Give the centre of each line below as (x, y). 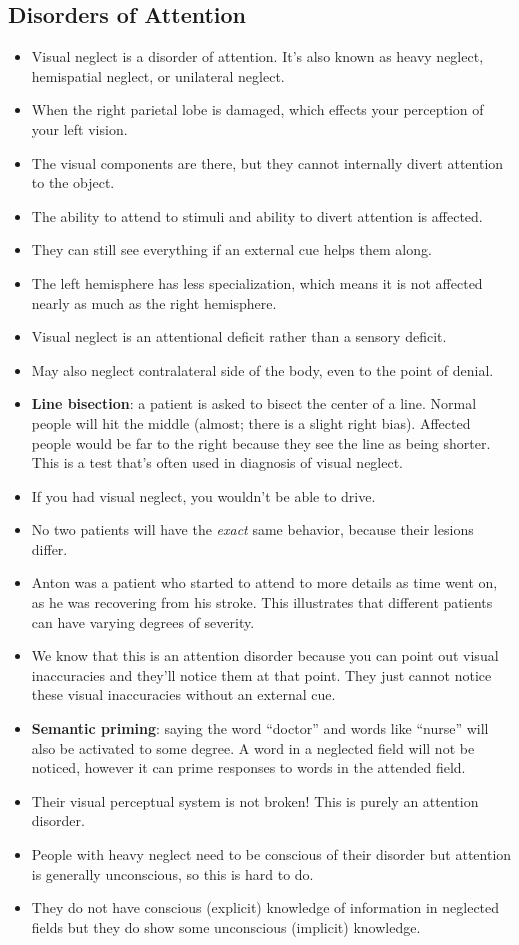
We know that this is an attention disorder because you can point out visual (265, 655)
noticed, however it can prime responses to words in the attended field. (248, 767)
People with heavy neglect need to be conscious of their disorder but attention (271, 854)
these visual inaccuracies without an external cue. (183, 694)
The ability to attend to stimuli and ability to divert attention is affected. (257, 215)
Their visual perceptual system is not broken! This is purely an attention (255, 800)
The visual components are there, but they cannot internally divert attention (267, 162)
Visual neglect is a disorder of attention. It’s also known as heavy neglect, (257, 56)
